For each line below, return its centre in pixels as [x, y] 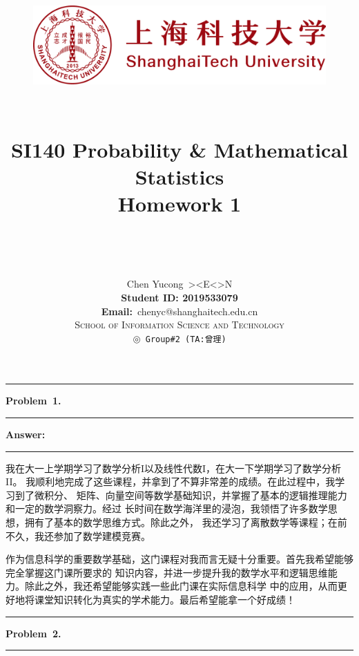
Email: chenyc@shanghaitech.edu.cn [179, 311]
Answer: [26, 434]
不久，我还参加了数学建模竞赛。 [78, 535]
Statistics [179, 177]
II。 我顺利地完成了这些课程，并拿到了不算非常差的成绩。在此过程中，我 [171, 481]
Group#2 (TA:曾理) [186, 339]
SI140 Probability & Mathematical [179, 150]
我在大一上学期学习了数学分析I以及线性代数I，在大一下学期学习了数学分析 [174, 468]
